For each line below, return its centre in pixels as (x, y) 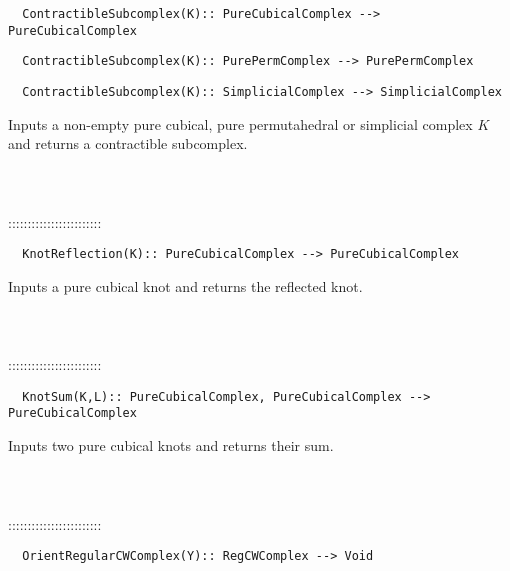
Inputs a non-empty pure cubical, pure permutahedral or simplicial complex (240, 123)
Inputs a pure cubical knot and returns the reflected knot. (185, 285)
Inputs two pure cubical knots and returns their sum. (171, 445)
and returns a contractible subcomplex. (128, 143)
